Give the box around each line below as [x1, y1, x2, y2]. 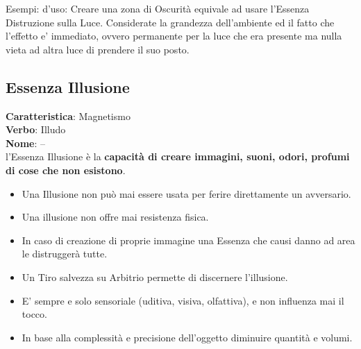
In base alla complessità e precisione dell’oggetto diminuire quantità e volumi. [22, 330, 353, 344]
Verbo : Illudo [6, 122, 66, 137]
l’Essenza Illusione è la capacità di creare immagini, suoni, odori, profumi [6, 149, 350, 164]
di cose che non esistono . [6, 162, 126, 177]
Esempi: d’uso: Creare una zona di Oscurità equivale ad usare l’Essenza [6, 1, 310, 15]
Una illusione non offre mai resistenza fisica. [22, 210, 209, 224]
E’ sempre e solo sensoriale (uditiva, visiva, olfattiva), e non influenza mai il [22, 293, 344, 307]
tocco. [22, 307, 47, 321]
